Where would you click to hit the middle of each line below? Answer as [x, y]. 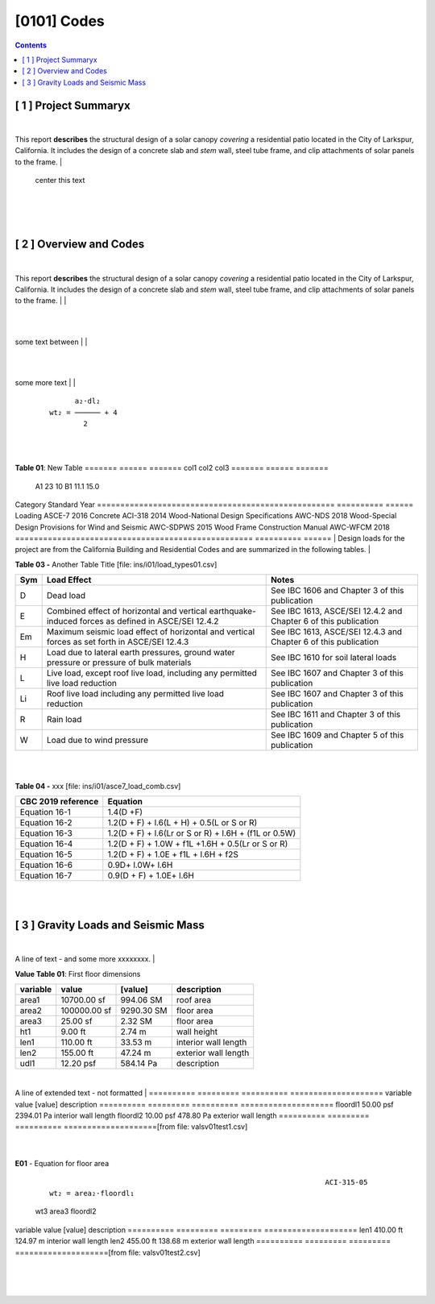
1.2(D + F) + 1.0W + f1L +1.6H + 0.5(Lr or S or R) [198, 844]
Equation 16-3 [46, 833]
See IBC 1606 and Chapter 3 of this [337, 591]
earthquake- [233, 611]
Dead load [66, 596]
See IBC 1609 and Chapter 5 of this [337, 735]
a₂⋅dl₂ [87, 401]
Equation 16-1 [46, 812]
